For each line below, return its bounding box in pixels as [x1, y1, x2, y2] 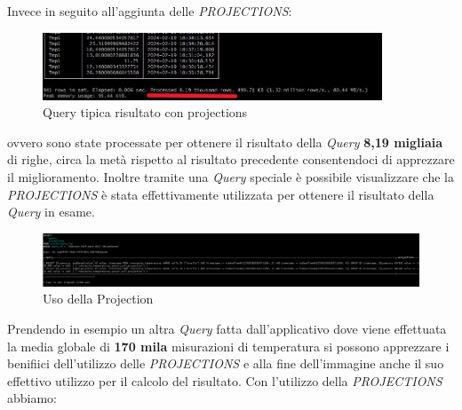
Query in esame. [7, 202, 95, 221]
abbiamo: [7, 389, 58, 407]
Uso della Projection [43, 289, 154, 308]
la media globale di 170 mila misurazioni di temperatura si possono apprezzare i [7, 336, 450, 355]
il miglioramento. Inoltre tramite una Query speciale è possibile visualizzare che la [7, 167, 454, 185]
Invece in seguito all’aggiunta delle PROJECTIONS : [7, 2, 292, 20]
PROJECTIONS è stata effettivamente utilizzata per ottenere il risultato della [7, 185, 434, 203]
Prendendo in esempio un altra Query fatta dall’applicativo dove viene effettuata [7, 319, 447, 337]
